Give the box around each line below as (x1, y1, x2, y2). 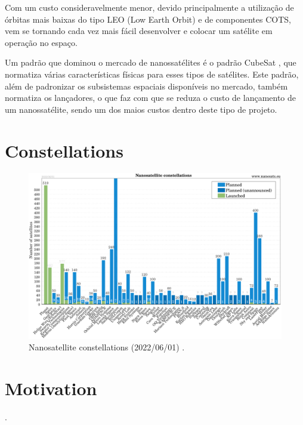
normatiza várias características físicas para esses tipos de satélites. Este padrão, (5, 67, 299, 80)
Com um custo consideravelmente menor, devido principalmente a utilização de (5, 1, 294, 13)
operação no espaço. (5, 36, 78, 48)
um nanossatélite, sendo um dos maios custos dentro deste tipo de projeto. (5, 103, 277, 115)
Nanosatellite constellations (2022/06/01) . (29, 341, 185, 353)
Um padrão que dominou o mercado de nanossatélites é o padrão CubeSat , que (5, 56, 296, 69)
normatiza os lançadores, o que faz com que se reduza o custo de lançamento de (5, 91, 296, 104)
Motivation (5, 376, 97, 401)
